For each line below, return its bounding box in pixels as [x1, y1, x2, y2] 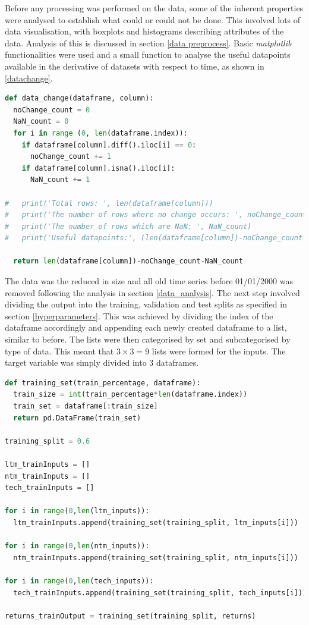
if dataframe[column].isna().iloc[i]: [21, 164, 175, 172]
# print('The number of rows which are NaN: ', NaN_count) [5, 222, 252, 231]
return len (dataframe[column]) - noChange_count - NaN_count [13, 257, 243, 266]
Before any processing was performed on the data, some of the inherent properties [5, 2, 304, 14]
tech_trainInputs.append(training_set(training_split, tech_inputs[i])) [13, 588, 307, 597]
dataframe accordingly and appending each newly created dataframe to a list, [5, 321, 287, 334]
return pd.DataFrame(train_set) [13, 413, 141, 422]
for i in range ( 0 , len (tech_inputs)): [5, 576, 154, 585]
